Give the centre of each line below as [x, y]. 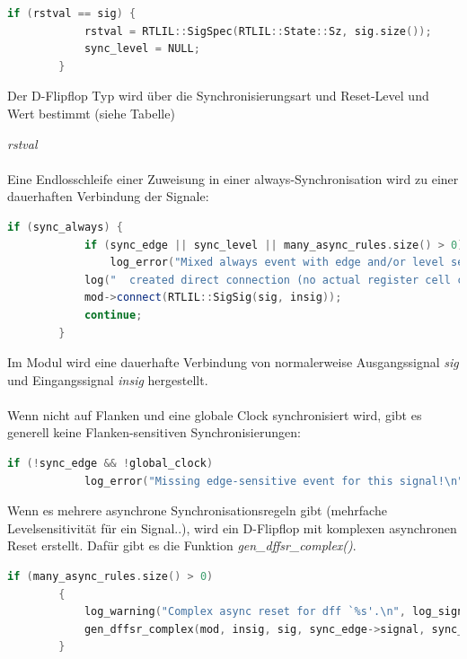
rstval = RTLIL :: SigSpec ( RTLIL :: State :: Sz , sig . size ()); [258, 31]
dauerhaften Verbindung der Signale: [108, 196]
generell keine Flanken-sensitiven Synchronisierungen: [154, 432]
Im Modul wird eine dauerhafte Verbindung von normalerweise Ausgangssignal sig [233, 362]
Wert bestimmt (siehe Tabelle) [91, 113]
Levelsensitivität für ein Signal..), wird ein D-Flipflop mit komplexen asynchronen [232, 527]
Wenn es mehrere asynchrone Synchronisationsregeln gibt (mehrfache [197, 510]
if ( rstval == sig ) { [72, 13]
